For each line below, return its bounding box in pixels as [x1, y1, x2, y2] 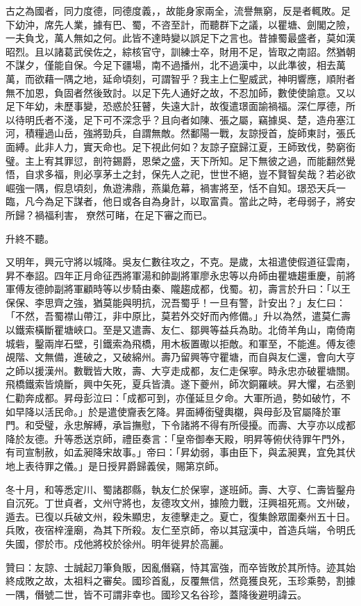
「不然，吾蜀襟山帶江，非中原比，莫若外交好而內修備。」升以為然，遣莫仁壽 [6, 309, 351, 323]
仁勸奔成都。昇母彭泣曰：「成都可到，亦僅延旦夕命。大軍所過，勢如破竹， [6, 391, 341, 405]
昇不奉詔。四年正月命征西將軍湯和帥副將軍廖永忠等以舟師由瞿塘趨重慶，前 [6, 268, 346, 282]
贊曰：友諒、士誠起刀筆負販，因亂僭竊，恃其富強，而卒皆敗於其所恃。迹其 [6, 559, 346, 574]
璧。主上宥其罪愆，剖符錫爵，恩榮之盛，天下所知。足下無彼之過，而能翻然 [6, 153, 346, 167]
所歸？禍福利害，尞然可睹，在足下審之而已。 [6, 207, 212, 222]
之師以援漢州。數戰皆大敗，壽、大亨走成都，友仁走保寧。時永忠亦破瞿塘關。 [6, 363, 355, 377]
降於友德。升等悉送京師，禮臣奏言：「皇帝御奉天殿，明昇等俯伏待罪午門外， [6, 431, 351, 445]
